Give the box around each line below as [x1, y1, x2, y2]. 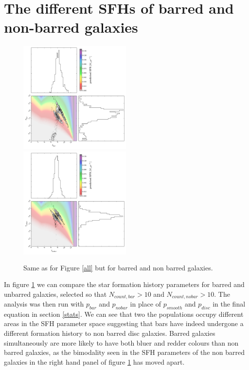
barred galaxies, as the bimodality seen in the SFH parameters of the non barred [4, 347, 245, 357]
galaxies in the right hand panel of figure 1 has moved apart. [4, 356, 185, 367]
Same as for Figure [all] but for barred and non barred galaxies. [23, 263, 213, 273]
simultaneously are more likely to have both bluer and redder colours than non [4, 337, 239, 348]
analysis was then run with [4, 299, 84, 309]
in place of [130, 299, 161, 309]
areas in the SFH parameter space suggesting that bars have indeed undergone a [4, 318, 244, 329]
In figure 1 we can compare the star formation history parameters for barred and [4, 279, 245, 289]
